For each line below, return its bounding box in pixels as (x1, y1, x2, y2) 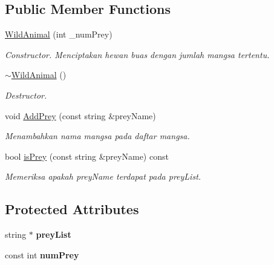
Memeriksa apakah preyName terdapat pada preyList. (5, 170, 201, 183)
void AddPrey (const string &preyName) (5, 109, 156, 122)
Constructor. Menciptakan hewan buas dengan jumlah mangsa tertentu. (5, 48, 270, 61)
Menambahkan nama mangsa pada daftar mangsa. (5, 129, 190, 142)
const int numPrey (5, 248, 79, 261)
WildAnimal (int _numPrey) (5, 28, 113, 41)
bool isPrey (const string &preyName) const (5, 149, 169, 162)
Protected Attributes (5, 200, 139, 218)
